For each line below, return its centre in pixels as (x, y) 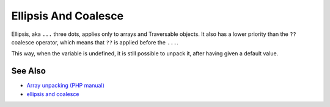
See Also (28, 71)
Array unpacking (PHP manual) (66, 86)
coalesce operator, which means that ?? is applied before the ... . (95, 42)
